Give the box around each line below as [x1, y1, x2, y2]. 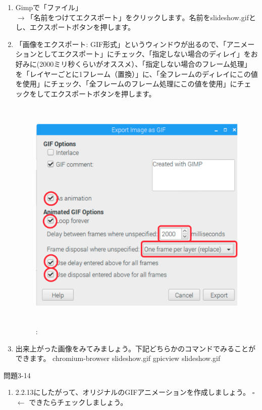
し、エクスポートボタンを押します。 [15, 22, 135, 32]
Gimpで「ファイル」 [15, 2, 83, 12]
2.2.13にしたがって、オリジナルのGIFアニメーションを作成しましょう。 [15, 387, 250, 397]
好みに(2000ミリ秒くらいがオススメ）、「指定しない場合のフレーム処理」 [15, 58, 251, 69]
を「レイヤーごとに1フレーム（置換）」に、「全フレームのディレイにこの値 [15, 68, 258, 79]
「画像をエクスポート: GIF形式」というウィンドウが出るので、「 [15, 38, 227, 49]
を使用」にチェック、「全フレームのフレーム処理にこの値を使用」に [15, 78, 237, 89]
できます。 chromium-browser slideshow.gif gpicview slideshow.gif [15, 353, 221, 363]
